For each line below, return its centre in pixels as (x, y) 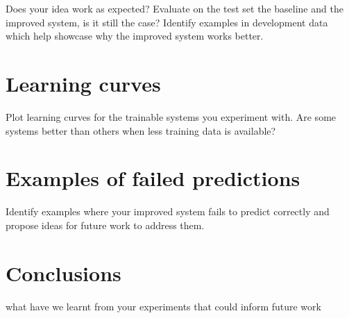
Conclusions (63, 273)
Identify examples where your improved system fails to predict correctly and (168, 211)
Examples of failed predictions (153, 178)
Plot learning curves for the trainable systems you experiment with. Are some (171, 116)
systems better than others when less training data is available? (141, 130)
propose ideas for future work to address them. (105, 225)
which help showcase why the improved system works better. (135, 36)
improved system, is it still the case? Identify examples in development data (167, 22)
